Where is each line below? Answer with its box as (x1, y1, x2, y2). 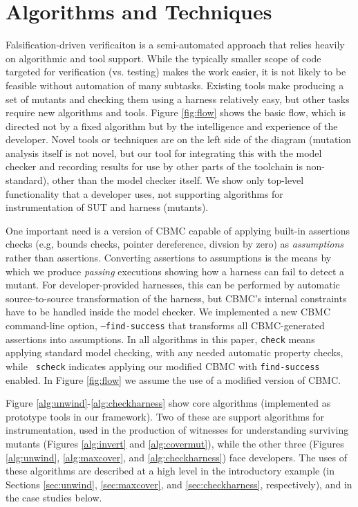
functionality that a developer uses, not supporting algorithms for (6, 186, 283, 201)
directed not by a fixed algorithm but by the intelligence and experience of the (6, 118, 338, 133)
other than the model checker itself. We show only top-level (52, 173, 304, 187)
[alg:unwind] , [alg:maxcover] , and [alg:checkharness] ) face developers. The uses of (6, 450, 348, 464)
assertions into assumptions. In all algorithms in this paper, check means (6, 331, 315, 346)
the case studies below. (6, 490, 102, 505)
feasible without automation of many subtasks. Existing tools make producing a (6, 77, 344, 92)
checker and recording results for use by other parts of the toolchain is (6, 159, 303, 174)
